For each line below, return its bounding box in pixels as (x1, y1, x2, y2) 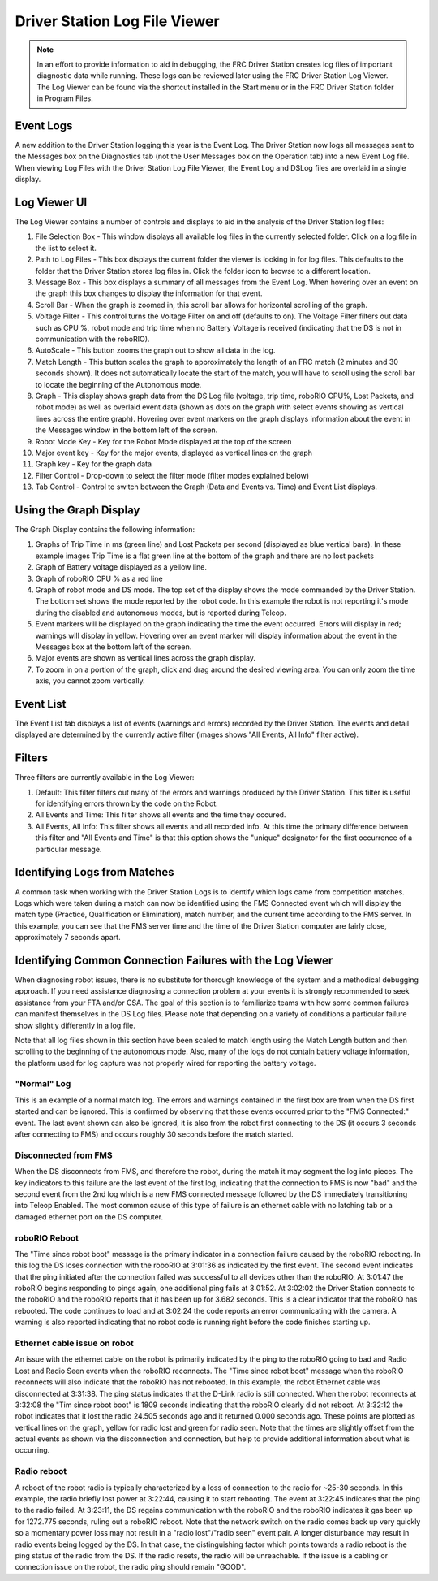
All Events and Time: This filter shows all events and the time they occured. (35, 810, 286, 820)
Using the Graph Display (15, 503, 140, 517)
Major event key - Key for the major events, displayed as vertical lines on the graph (35, 448, 312, 457)
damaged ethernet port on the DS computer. (15, 1211, 164, 1222)
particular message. (35, 844, 102, 854)
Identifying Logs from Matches (15, 865, 174, 879)
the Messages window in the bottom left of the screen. (35, 425, 218, 435)
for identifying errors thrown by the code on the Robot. (35, 799, 218, 808)
